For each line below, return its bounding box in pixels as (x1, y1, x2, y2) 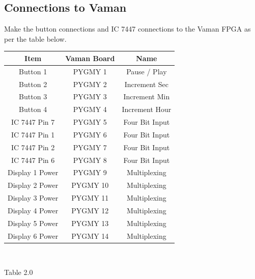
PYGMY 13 (71, 217, 109, 228)
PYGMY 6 (73, 129, 107, 139)
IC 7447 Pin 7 (11, 117, 55, 127)
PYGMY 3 (73, 91, 107, 102)
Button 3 (19, 91, 47, 102)
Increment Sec (124, 78, 169, 89)
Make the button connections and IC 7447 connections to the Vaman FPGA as (4, 23, 251, 34)
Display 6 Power (8, 230, 59, 241)
